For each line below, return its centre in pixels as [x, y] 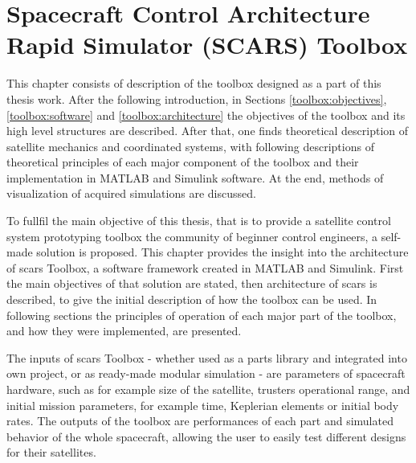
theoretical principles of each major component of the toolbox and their [183, 162]
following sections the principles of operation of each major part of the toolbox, [202, 315]
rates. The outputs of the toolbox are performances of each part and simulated [200, 421]
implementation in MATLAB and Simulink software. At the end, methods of [195, 177]
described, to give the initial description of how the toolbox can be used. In [192, 299]
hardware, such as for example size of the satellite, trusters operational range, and [208, 389]
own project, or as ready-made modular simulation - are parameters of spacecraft [206, 373]
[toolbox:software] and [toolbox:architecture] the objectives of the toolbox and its [206, 115]
